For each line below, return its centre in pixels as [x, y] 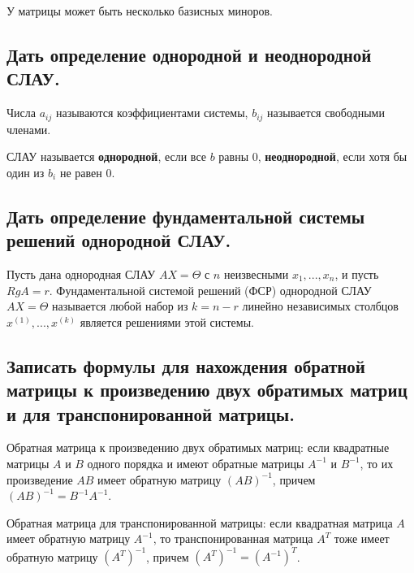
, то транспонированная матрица [233, 538]
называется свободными [326, 113]
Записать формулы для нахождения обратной [186, 365]
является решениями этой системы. [167, 321]
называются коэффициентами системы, [152, 113]
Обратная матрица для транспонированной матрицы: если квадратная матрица [200, 522]
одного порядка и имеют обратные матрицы [196, 463]
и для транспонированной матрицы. [151, 413]
